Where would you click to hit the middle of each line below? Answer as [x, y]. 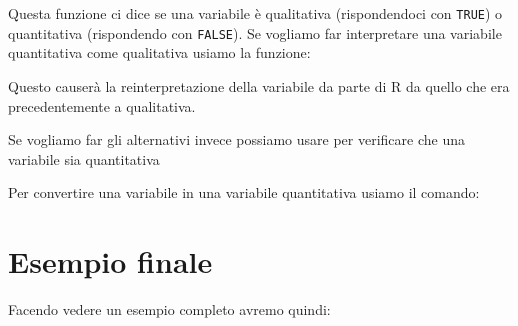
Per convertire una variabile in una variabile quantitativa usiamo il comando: [244, 192]
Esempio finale [110, 261]
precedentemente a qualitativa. [102, 105]
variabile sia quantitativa [84, 158]
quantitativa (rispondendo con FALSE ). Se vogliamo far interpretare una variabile [255, 32]
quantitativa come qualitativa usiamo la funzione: [159, 52]
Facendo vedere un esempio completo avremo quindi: [169, 309]
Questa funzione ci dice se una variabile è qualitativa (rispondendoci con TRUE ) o [255, 13]
